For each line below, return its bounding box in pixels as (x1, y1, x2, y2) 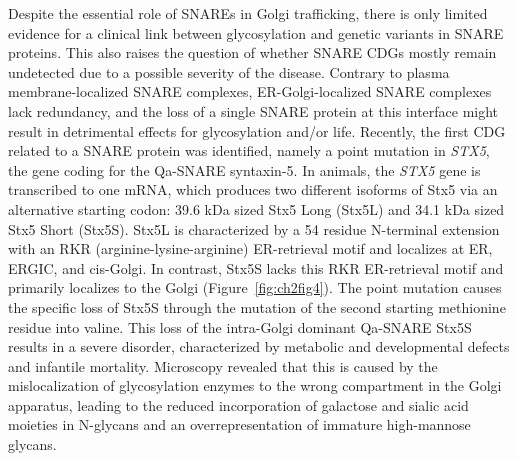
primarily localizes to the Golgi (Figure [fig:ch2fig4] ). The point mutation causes (8, 277, 502, 298)
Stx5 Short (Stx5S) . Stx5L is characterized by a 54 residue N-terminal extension (8, 218, 500, 239)
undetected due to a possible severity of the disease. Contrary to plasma (8, 61, 450, 82)
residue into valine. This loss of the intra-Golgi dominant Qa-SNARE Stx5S (8, 316, 472, 337)
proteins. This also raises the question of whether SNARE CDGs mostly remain (8, 42, 497, 63)
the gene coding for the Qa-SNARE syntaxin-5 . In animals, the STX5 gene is (8, 159, 481, 180)
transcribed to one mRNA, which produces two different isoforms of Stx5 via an (8, 179, 498, 200)
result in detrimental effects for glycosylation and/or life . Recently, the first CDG (8, 120, 506, 141)
